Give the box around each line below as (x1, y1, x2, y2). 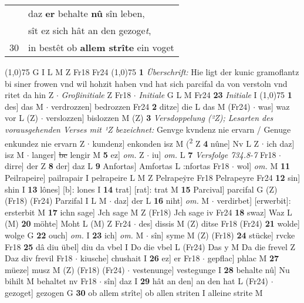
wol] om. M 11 (237, 160, 291, 172)
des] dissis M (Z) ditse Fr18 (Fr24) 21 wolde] (139, 217, 300, 230)
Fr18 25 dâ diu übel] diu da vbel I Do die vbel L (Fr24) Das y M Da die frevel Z (5, 240, 296, 253)
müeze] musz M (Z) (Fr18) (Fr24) (5, 263, 125, 275)
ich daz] (266, 137, 295, 149)
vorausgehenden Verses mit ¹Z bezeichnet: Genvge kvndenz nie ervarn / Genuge (5, 123, 291, 135)
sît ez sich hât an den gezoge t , (28, 23, 151, 37)
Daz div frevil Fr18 (5, 252, 73, 264)
